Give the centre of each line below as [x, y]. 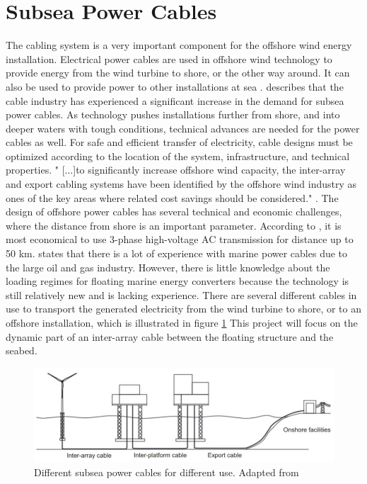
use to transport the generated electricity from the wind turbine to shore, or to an [183, 309]
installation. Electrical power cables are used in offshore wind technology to [169, 58]
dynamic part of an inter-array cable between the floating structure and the [170, 336]
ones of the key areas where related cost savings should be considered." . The [172, 197]
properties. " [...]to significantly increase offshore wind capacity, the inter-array [176, 170]
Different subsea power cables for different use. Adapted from [167, 472]
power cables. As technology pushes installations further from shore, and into [173, 114]
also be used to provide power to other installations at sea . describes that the [175, 86]
